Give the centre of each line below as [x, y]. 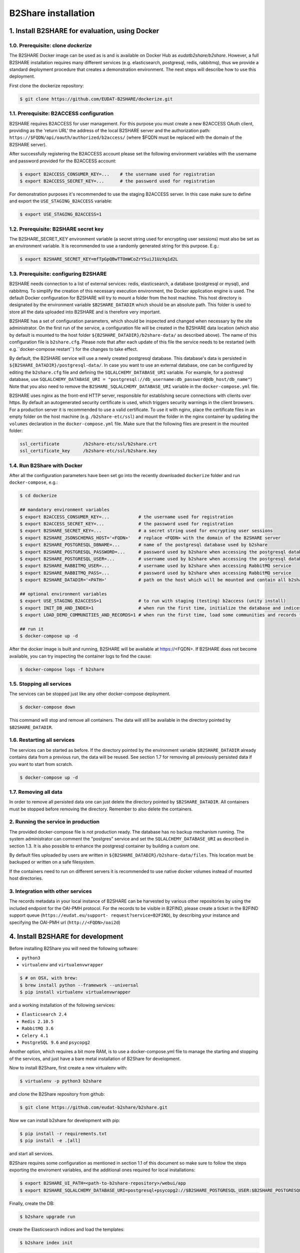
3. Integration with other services [50, 891]
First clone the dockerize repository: [47, 86]
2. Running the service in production [54, 822]
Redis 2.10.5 [38, 1021]
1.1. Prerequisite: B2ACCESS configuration [61, 114]
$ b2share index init [46, 1243]
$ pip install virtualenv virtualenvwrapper [75, 992]
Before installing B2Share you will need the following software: [74, 949]
